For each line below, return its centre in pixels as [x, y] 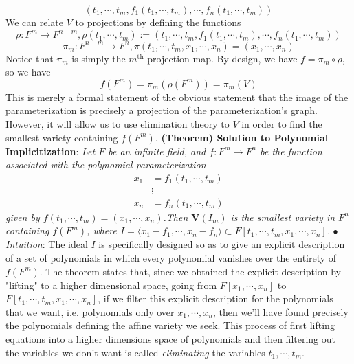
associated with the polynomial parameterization [106, 164]
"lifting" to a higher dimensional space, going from [111, 285]
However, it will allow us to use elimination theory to [118, 123]
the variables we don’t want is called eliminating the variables [135, 352]
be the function [291, 151]
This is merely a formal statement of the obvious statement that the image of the [177, 96]
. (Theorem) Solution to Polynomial [242, 137]
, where [102, 230]
